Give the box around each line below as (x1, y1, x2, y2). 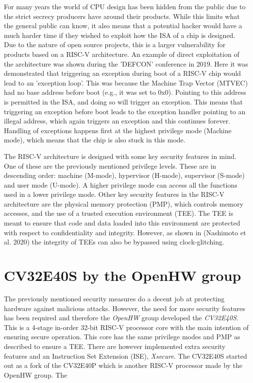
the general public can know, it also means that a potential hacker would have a (4, 20, 242, 31)
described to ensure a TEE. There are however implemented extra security (4, 341, 226, 351)
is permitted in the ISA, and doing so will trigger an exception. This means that (4, 96, 243, 106)
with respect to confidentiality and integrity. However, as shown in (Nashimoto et (4, 227, 246, 237)
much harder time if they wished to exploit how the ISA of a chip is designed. (4, 30, 236, 40)
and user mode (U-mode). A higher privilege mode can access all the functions (4, 179, 237, 190)
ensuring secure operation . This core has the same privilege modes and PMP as (4, 331, 240, 342)
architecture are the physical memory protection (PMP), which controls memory (4, 198, 244, 209)
